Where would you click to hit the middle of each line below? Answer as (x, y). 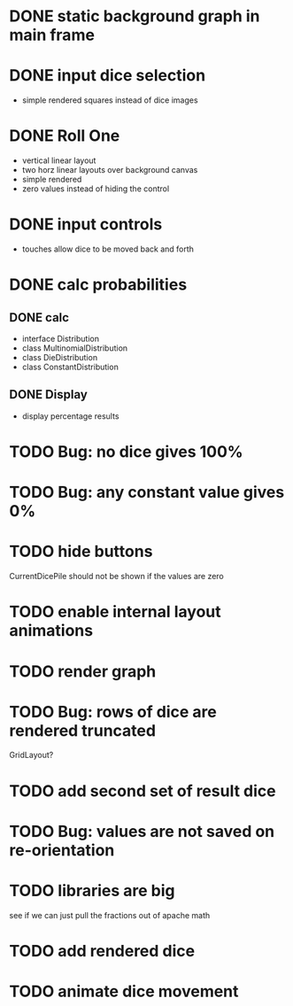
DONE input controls (86, 224)
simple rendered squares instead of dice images (110, 100)
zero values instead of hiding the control (96, 189)
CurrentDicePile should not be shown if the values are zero (116, 577)
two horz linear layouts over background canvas (110, 170)
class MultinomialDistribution (75, 348)
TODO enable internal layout (115, 612)
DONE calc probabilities (98, 285)
